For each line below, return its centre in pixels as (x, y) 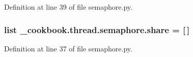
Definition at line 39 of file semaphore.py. (68, 7)
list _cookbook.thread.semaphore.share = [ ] (97, 29)
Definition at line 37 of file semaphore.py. (68, 48)
